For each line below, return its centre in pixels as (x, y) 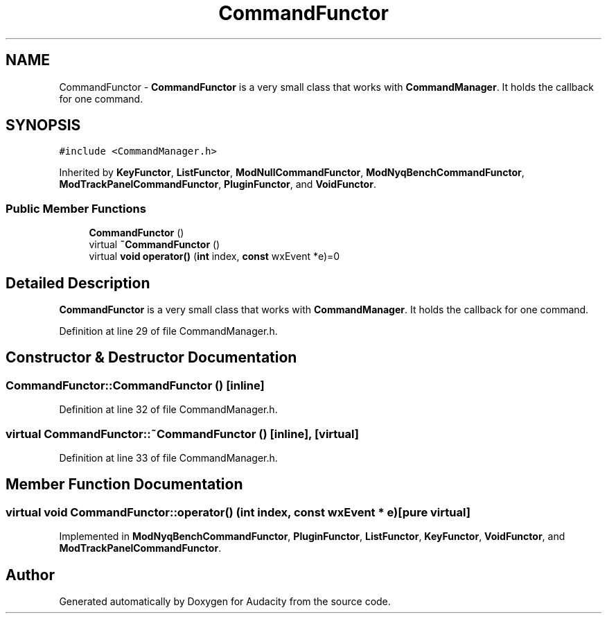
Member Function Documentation (124, 485)
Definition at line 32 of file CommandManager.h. (168, 410)
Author (30, 575)
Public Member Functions (76, 208)
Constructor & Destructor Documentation (151, 358)
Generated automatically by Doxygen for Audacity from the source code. (225, 602)
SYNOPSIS (43, 125)
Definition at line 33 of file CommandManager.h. (168, 458)
